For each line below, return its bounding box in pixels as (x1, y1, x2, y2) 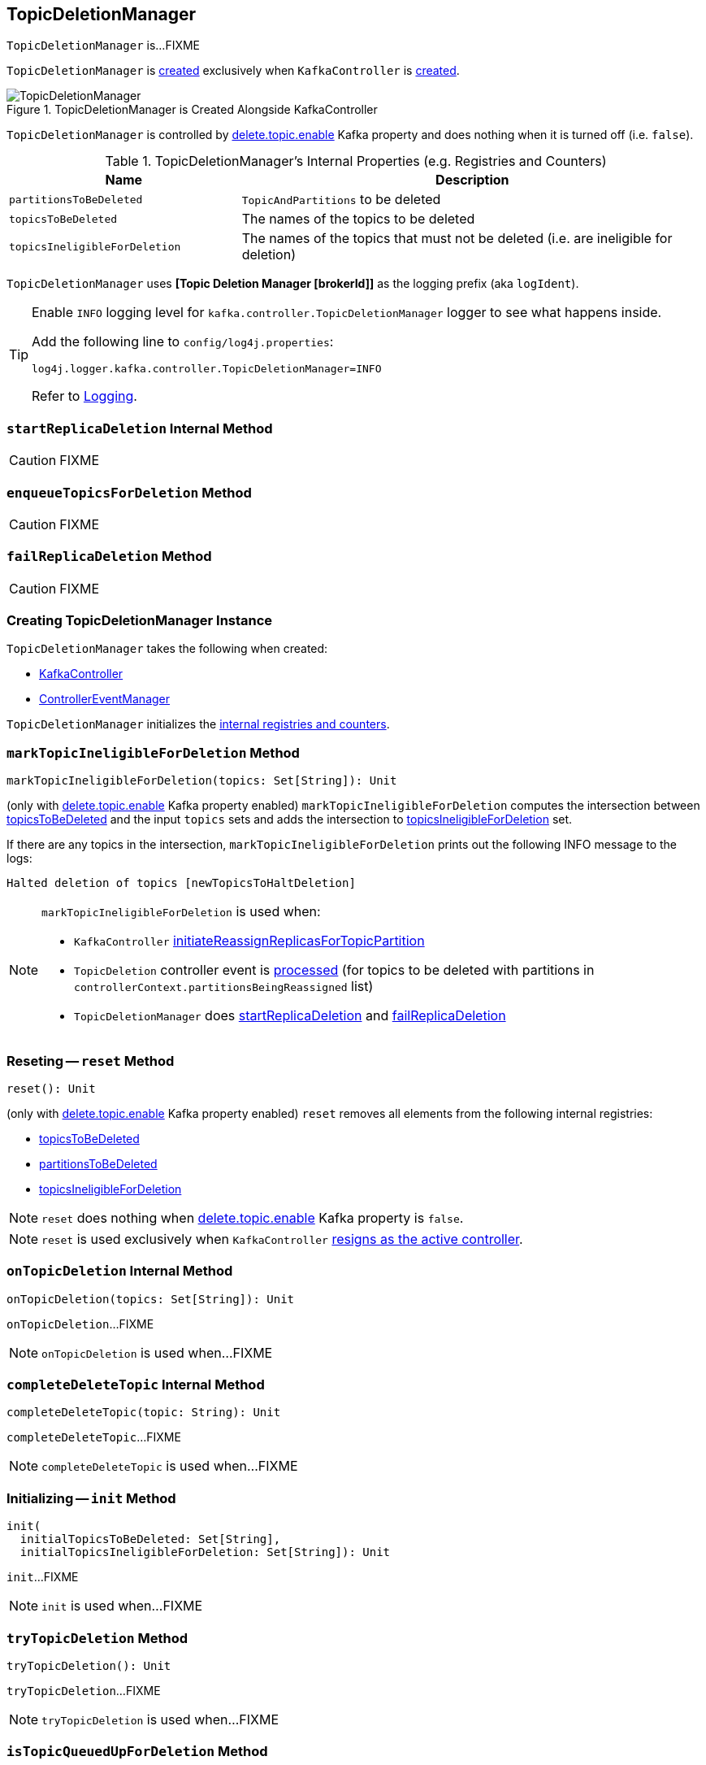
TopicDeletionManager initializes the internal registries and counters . (6, 717, 390, 732)
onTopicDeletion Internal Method (6, 1263, 233, 1280)
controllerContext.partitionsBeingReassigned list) (74, 978, 374, 995)
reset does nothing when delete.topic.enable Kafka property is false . (41, 1209, 464, 1226)
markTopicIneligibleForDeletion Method (6, 744, 300, 761)
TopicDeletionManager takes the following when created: (6, 641, 328, 656)
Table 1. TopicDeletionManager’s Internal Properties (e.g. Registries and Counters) (105, 153, 607, 170)
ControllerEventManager (39, 692, 171, 706)
